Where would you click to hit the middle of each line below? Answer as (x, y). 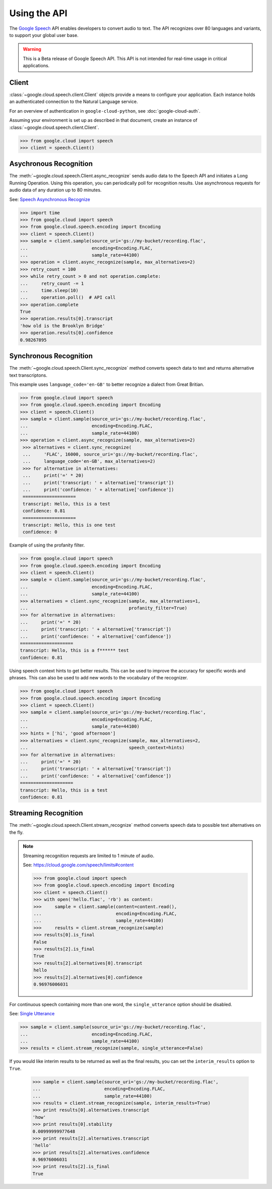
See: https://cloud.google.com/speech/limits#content (78, 865)
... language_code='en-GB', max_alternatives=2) (89, 461)
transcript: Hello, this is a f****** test (75, 651)
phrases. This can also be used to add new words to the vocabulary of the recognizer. (99, 678)
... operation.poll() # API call (68, 298)
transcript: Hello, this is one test (69, 525)
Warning (32, 49)
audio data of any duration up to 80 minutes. (55, 190)
